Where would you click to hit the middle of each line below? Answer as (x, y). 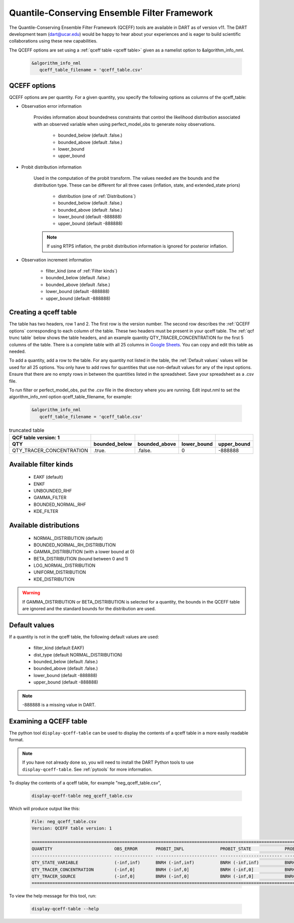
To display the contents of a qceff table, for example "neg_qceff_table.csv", (85, 783)
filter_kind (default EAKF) (59, 648)
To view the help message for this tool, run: (53, 896)
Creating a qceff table (43, 312)
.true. (100, 451)
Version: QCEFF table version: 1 (72, 828)
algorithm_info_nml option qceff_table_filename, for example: (71, 397)
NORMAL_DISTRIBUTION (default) (68, 538)
